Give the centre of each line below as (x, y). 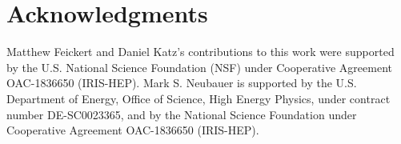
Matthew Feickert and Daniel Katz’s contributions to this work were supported (200, 52)
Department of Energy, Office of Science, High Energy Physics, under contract (198, 98)
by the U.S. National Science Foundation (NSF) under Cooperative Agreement (199, 67)
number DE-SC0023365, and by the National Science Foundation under (182, 114)
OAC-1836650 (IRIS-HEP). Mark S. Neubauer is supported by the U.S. (182, 83)
